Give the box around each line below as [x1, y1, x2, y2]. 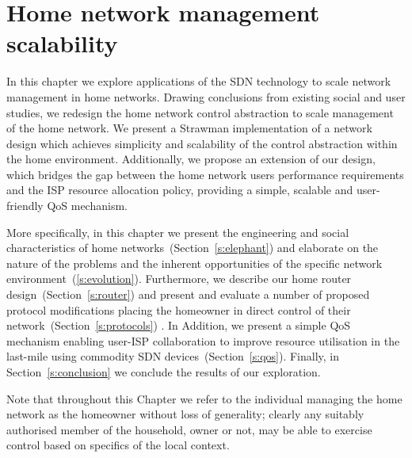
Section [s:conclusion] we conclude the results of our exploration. [6, 364, 321, 380]
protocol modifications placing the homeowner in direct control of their [6, 301, 351, 318]
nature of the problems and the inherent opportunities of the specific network [6, 254, 383, 271]
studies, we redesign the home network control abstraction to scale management [6, 104, 394, 120]
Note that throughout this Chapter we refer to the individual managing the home [6, 390, 402, 406]
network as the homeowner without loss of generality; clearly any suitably [6, 406, 364, 422]
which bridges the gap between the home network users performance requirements [6, 166, 404, 182]
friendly [6, 197, 44, 214]
